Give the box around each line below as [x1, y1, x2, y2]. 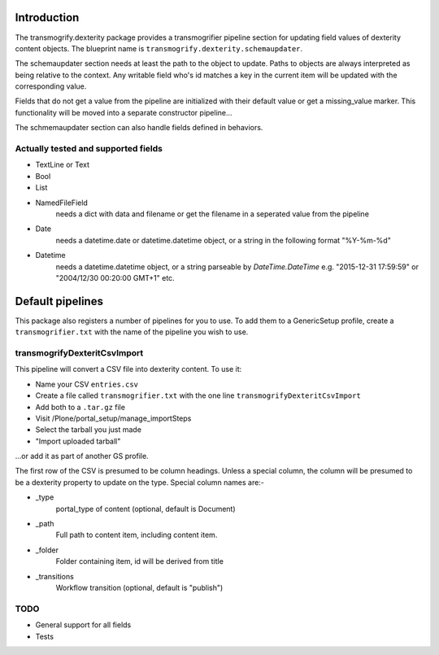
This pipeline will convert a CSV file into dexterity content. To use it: [15, 365, 242, 374]
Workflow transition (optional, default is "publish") [55, 583, 224, 592]
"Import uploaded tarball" [35, 436, 121, 446]
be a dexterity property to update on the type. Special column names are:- [15, 477, 264, 487]
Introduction [15, 11, 80, 24]
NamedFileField [35, 198, 89, 207]
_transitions [35, 571, 75, 581]
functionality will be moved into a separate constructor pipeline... [15, 107, 233, 117]
